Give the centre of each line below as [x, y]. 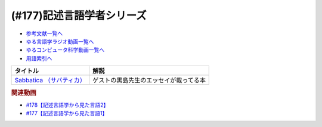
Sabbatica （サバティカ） [50, 80]
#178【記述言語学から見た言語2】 [67, 105]
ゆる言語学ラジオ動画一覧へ [60, 41]
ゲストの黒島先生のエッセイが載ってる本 [149, 80]
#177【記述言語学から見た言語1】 [67, 113]
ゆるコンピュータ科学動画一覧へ [65, 50]
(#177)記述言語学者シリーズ [79, 16]
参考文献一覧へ [44, 33]
